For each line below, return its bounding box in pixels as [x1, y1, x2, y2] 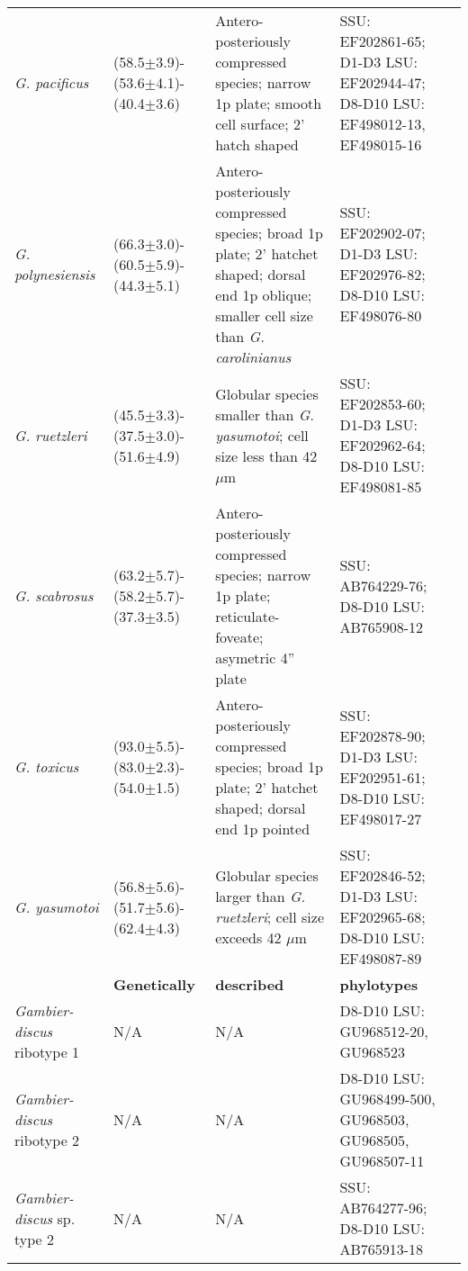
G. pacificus [14, 72, 89, 93]
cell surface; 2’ [215, 113, 305, 134]
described [215, 974, 284, 995]
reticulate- [215, 606, 280, 626]
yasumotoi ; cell [215, 424, 309, 446]
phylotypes [339, 974, 418, 995]
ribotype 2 [14, 1130, 80, 1150]
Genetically [113, 974, 195, 995]
